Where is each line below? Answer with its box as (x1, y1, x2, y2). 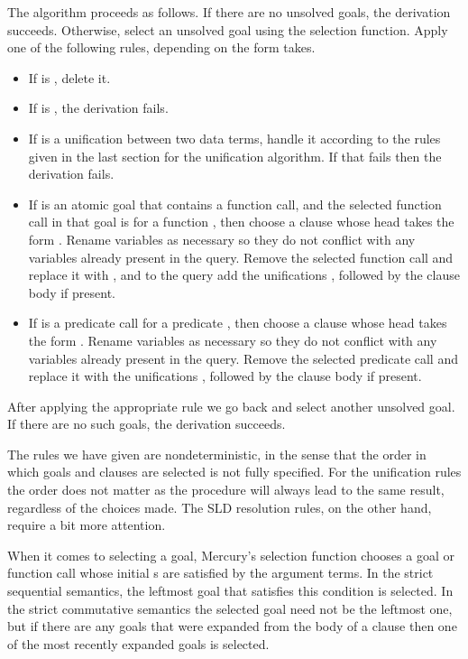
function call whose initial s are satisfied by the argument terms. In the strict (7, 563, 434, 582)
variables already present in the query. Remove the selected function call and (28, 247, 454, 266)
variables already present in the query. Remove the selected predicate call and (28, 348, 458, 367)
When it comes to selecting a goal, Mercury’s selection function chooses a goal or (7, 545, 454, 564)
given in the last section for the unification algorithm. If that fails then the (28, 146, 442, 165)
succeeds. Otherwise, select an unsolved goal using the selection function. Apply (7, 20, 448, 39)
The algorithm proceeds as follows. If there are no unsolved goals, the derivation (7, 3, 451, 21)
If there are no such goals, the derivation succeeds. (7, 414, 286, 433)
